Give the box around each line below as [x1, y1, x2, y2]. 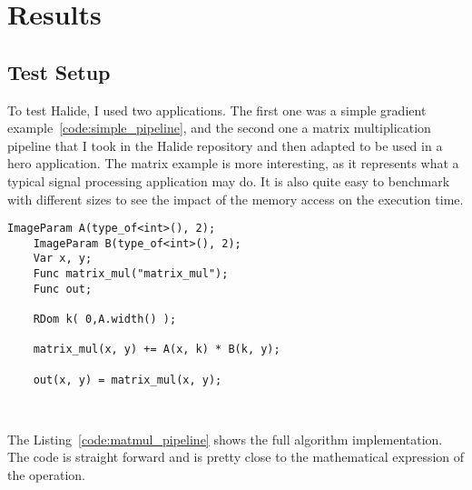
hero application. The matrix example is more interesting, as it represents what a [7, 154, 459, 173]
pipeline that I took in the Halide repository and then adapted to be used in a [7, 135, 443, 155]
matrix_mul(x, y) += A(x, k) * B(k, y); [33, 343, 280, 356]
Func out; [33, 282, 93, 295]
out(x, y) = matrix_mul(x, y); [33, 373, 222, 386]
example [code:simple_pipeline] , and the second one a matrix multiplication [7, 118, 431, 137]
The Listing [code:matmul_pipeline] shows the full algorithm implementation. [7, 429, 443, 448]
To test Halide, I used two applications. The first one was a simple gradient [7, 100, 427, 119]
